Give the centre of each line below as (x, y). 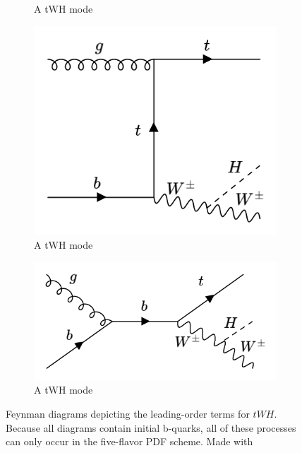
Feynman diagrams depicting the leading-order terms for (128, 413)
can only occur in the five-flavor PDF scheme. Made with (129, 441)
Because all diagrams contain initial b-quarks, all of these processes (151, 427)
